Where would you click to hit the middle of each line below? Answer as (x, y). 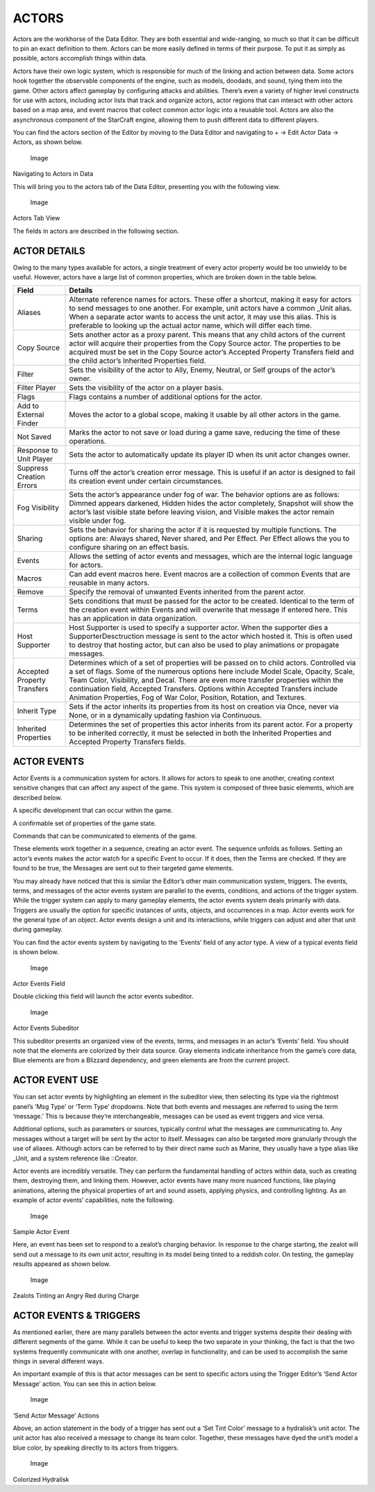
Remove (31, 592)
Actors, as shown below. (48, 142)
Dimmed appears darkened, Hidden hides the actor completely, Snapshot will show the (211, 503)
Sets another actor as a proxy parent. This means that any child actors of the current (207, 335)
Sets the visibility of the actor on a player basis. (147, 388)
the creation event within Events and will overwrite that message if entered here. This (208, 610)
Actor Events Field (39, 984)
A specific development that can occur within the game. (93, 811)
